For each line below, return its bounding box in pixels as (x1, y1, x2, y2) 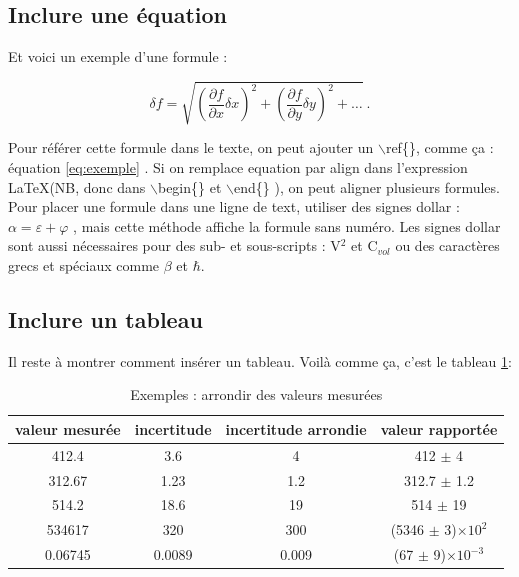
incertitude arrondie (225, 418, 367, 439)
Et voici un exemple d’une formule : (8, 46, 228, 67)
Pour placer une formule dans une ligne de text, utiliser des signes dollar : (8, 196, 460, 217)
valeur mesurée (15, 418, 121, 439)
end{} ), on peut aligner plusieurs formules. (233, 176, 500, 197)
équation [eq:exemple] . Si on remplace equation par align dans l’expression (8, 156, 468, 177)
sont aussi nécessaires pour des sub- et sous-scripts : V (8, 235, 341, 256)
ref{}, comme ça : (385, 137, 494, 158)
